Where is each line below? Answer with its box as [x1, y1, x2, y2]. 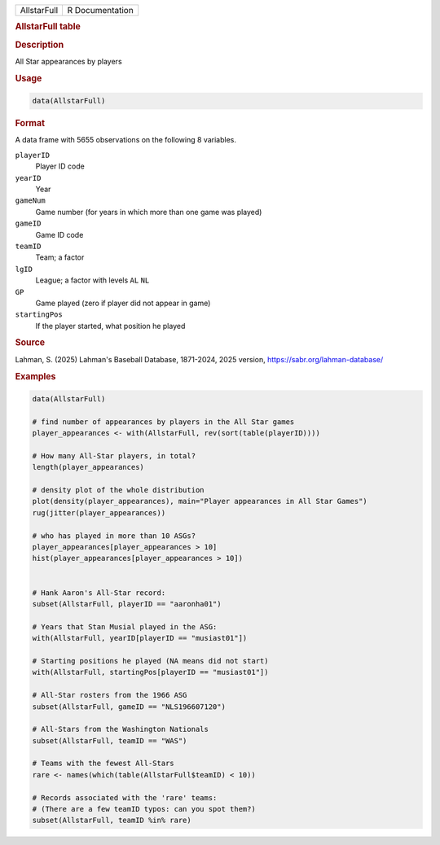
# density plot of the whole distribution [32, 485, 205, 495]
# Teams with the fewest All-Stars [32, 759, 174, 768]
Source [15, 337, 46, 348]
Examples [15, 370, 56, 382]
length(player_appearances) [32, 462, 144, 472]
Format [15, 118, 45, 129]
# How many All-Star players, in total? [32, 451, 196, 460]
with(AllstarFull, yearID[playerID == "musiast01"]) [32, 633, 248, 643]
